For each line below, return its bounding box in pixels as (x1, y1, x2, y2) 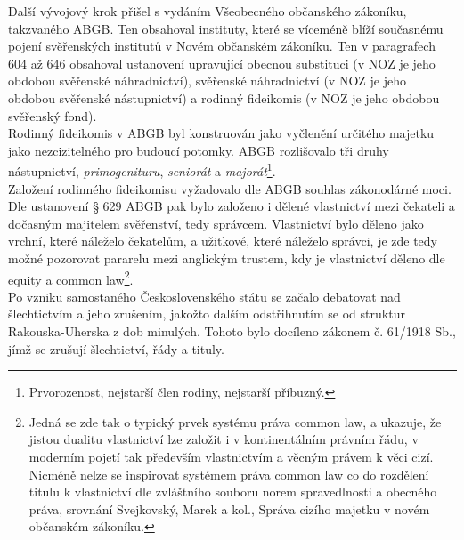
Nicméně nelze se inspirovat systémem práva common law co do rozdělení (28, 464, 429, 483)
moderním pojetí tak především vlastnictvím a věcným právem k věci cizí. (28, 447, 434, 465)
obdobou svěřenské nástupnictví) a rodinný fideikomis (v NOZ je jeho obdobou (8, 88, 440, 107)
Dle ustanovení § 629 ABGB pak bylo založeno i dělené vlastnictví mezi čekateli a (8, 197, 455, 215)
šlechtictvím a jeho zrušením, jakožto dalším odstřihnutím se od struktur (8, 304, 405, 323)
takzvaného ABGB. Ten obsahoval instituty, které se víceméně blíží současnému (8, 19, 444, 37)
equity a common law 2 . (8, 267, 134, 288)
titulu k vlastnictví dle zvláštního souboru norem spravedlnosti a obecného (28, 482, 437, 501)
